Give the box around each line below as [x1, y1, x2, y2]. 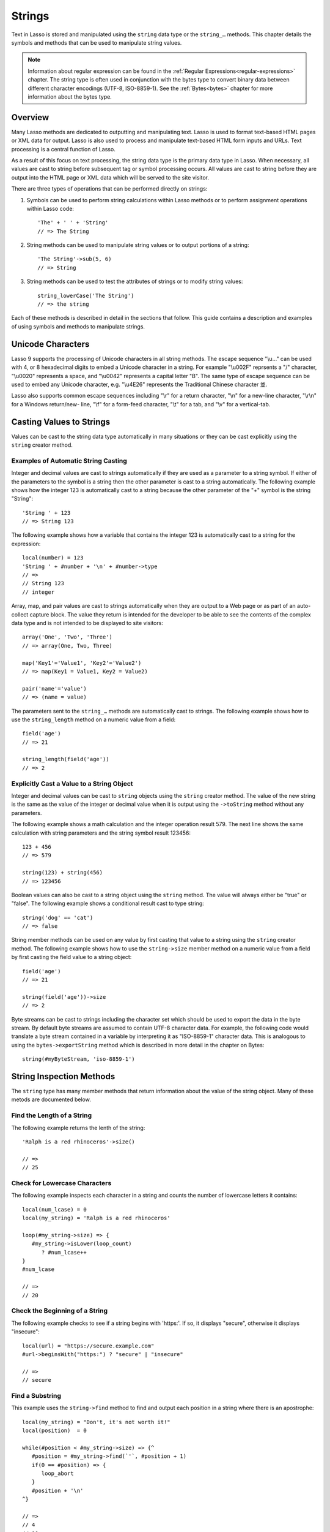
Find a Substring [11, 1391, 61, 1400]
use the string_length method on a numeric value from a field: [11, 716, 176, 723]
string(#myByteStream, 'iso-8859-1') [22, 1056, 136, 1063]
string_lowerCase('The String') [37, 292, 134, 299]
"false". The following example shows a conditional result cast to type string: [11, 900, 204, 907]
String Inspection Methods [11, 1071, 116, 1082]
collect [11, 610, 29, 618]
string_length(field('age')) [22, 756, 109, 763]
